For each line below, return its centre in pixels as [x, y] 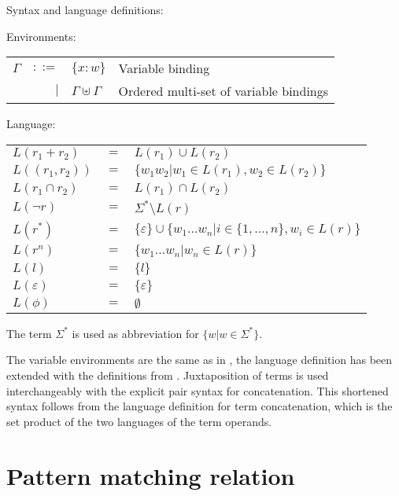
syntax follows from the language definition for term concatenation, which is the [199, 406]
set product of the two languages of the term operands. [139, 421]
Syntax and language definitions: [85, 9]
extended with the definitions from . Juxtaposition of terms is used [168, 375]
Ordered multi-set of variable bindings [224, 91]
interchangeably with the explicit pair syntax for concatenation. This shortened [198, 390]
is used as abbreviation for [135, 333]
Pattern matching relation [151, 475]
